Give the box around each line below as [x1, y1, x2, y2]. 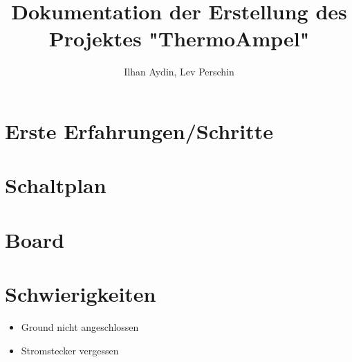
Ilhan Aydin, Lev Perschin [124, 64, 234, 79]
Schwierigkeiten [5, 280, 156, 308]
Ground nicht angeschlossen [21, 319, 139, 334]
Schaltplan [5, 171, 106, 199]
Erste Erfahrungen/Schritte [5, 116, 274, 145]
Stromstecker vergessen [21, 343, 119, 357]
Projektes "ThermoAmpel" [48, 24, 310, 53]
